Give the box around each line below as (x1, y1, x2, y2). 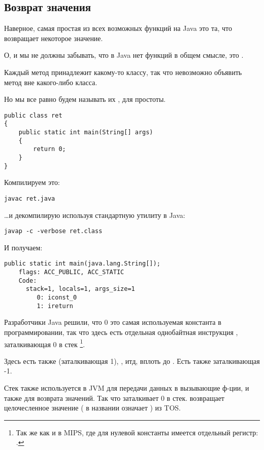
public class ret (4, 111, 62, 119)
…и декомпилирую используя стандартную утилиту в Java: (4, 209, 185, 220)
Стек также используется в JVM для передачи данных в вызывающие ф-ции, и (4, 383, 249, 393)
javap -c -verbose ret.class (4, 228, 103, 235)
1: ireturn (37, 302, 74, 310)
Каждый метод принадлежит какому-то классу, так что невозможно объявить (4, 66, 242, 77)
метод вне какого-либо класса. (4, 77, 97, 87)
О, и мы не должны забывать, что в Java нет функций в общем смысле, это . (4, 50, 244, 60)
